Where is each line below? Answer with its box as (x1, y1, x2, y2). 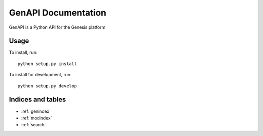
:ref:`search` (21, 122, 46, 128)
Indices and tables (9, 95, 66, 104)
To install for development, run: (9, 72, 72, 78)
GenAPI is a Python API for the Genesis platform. (9, 24, 107, 30)
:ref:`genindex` (21, 108, 51, 114)
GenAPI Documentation (9, 7, 107, 18)
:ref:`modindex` (21, 115, 52, 121)
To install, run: (9, 50, 38, 55)
